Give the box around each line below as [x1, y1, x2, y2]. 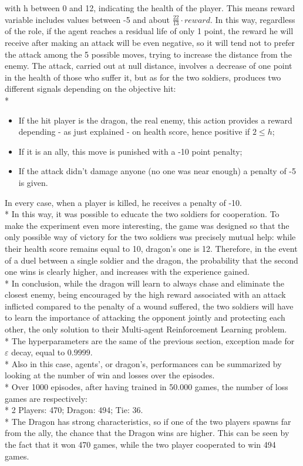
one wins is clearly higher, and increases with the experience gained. [5, 265, 250, 278]
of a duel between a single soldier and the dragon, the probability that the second [5, 254, 298, 266]
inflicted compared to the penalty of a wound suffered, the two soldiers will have [5, 299, 294, 312]
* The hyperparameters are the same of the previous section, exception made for [5, 334, 295, 347]
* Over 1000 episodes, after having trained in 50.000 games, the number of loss [5, 381, 288, 393]
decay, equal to [11, 346, 65, 358]
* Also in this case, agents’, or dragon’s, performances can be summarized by [5, 357, 282, 370]
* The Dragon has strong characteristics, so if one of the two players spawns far [5, 415, 291, 427]
